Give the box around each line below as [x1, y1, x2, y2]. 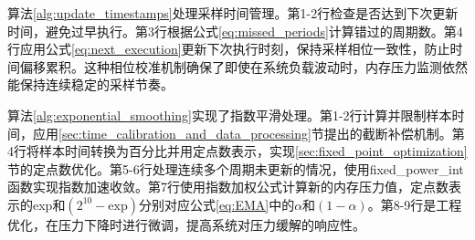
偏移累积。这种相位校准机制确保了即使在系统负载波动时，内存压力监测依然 [19, 57, 468, 76]
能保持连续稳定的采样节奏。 [7, 75, 174, 94]
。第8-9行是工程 [367, 194, 462, 214]
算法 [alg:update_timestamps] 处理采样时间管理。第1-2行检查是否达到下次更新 [7, 4, 459, 22]
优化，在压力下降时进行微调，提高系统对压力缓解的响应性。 [7, 214, 365, 234]
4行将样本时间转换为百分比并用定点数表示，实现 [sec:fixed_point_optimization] [7, 141, 468, 161]
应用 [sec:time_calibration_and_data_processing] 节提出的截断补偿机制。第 [32, 123, 465, 142]
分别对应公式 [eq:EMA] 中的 [138, 194, 295, 214]
